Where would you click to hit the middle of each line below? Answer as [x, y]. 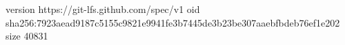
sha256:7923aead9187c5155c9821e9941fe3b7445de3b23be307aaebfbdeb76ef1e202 [173, 22]
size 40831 [27, 36]
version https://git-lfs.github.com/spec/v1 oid [103, 9]
